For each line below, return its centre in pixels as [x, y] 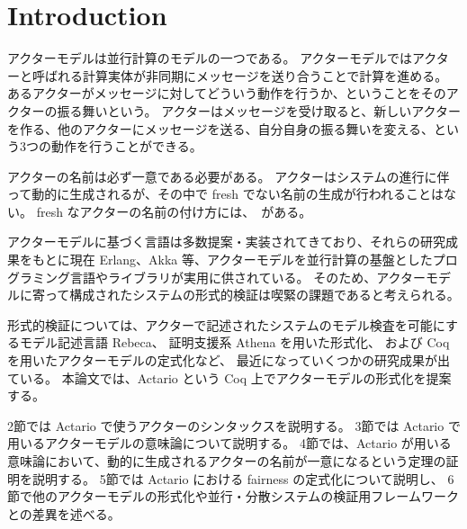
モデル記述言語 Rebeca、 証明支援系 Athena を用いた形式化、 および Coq [234, 342]
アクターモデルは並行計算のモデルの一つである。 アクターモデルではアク [222, 58]
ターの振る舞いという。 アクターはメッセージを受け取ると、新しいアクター [240, 110]
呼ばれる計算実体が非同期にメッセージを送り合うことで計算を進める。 [240, 75]
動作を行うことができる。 [126, 146]
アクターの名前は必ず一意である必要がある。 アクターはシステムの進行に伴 [229, 176]
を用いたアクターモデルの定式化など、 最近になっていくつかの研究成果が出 [229, 360]
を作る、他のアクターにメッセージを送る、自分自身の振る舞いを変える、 [221, 128]
